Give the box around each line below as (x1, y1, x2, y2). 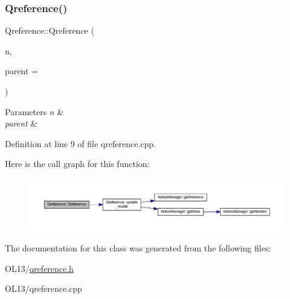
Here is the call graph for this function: (5, 157, 150, 170)
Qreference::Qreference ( (5, 24, 94, 37)
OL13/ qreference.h (5, 262, 74, 274)
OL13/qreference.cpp (5, 282, 82, 295)
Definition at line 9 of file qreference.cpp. (5, 137, 156, 149)
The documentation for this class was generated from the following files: (5, 241, 271, 254)
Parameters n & (5, 105, 64, 118)
